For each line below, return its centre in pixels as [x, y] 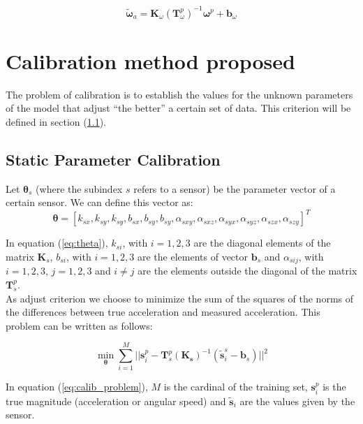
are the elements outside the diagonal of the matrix [247, 271]
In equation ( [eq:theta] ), [57, 243]
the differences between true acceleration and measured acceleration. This [163, 312]
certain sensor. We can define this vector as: [99, 202]
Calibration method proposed [150, 60]
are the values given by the [297, 401]
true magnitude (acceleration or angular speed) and [116, 401]
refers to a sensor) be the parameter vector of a [235, 188]
